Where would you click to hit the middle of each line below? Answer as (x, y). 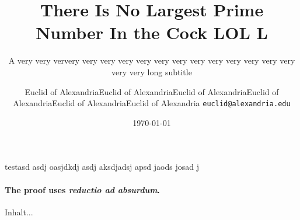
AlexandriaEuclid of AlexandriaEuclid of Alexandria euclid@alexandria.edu (152, 103)
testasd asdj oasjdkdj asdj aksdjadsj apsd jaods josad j (102, 167)
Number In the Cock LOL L (152, 32)
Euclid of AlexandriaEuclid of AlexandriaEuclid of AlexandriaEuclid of (152, 91)
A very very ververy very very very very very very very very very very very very (152, 60)
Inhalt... (19, 212)
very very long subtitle (152, 71)
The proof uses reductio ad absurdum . (82, 189)
